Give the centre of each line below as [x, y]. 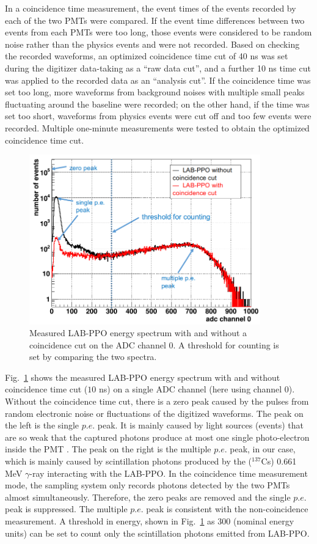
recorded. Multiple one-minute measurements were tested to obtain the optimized [157, 127]
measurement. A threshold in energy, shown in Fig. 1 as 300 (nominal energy [150, 521]
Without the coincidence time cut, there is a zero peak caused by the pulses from [157, 401]
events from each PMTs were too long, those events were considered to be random [158, 32]
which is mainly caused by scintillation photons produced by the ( [129, 461]
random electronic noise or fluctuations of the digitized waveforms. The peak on [154, 413]
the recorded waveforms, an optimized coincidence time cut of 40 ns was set [147, 56]
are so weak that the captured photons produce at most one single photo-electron [157, 437]
